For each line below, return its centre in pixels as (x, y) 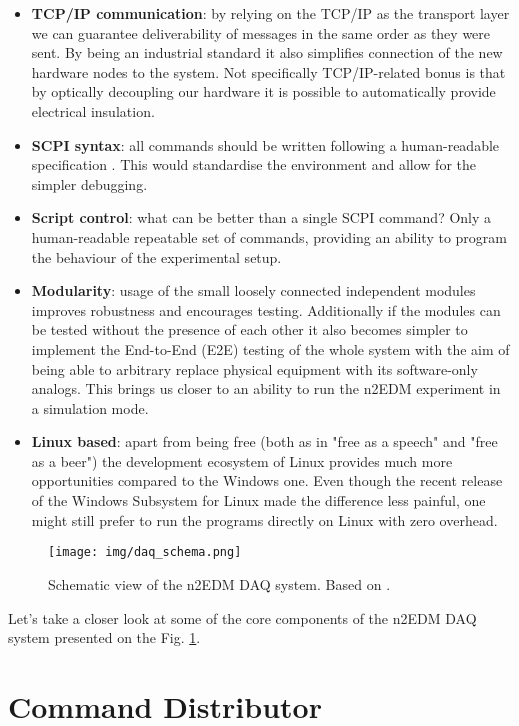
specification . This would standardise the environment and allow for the (253, 164)
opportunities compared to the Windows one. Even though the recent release (267, 480)
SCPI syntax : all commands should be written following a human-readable (265, 144)
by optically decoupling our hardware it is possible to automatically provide (263, 91)
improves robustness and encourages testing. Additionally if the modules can (266, 309)
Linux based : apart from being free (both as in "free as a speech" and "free (264, 441)
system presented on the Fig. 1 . (104, 637)
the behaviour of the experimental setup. (156, 256)
